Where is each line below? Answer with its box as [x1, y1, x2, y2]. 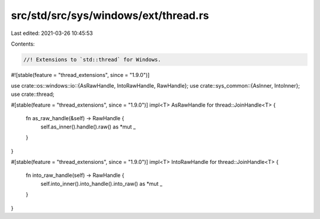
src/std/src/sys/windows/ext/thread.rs [11, 9, 210, 22]
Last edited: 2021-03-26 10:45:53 [11, 30, 93, 37]
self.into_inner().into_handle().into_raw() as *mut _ [40, 180, 163, 187]
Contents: [11, 40, 35, 47]
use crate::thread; [11, 91, 55, 98]
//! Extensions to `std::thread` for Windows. [23, 56, 161, 63]
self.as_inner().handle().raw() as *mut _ [40, 123, 136, 130]
